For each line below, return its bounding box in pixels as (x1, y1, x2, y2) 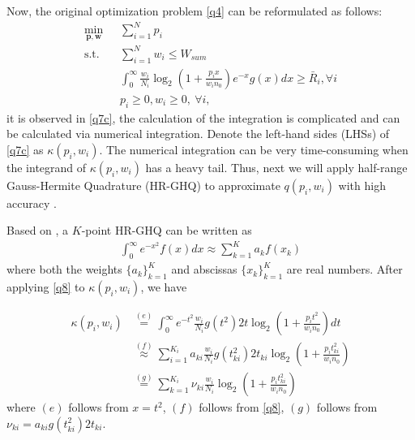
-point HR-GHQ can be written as (81, 222, 252, 239)
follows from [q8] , (199, 399, 285, 416)
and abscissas (171, 261, 237, 278)
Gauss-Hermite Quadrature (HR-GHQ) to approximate (6, 176, 280, 193)
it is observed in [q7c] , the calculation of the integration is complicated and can (6, 109, 400, 126)
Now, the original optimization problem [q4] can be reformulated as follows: (6, 2, 383, 19)
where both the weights (6, 261, 122, 278)
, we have (140, 278, 187, 295)
